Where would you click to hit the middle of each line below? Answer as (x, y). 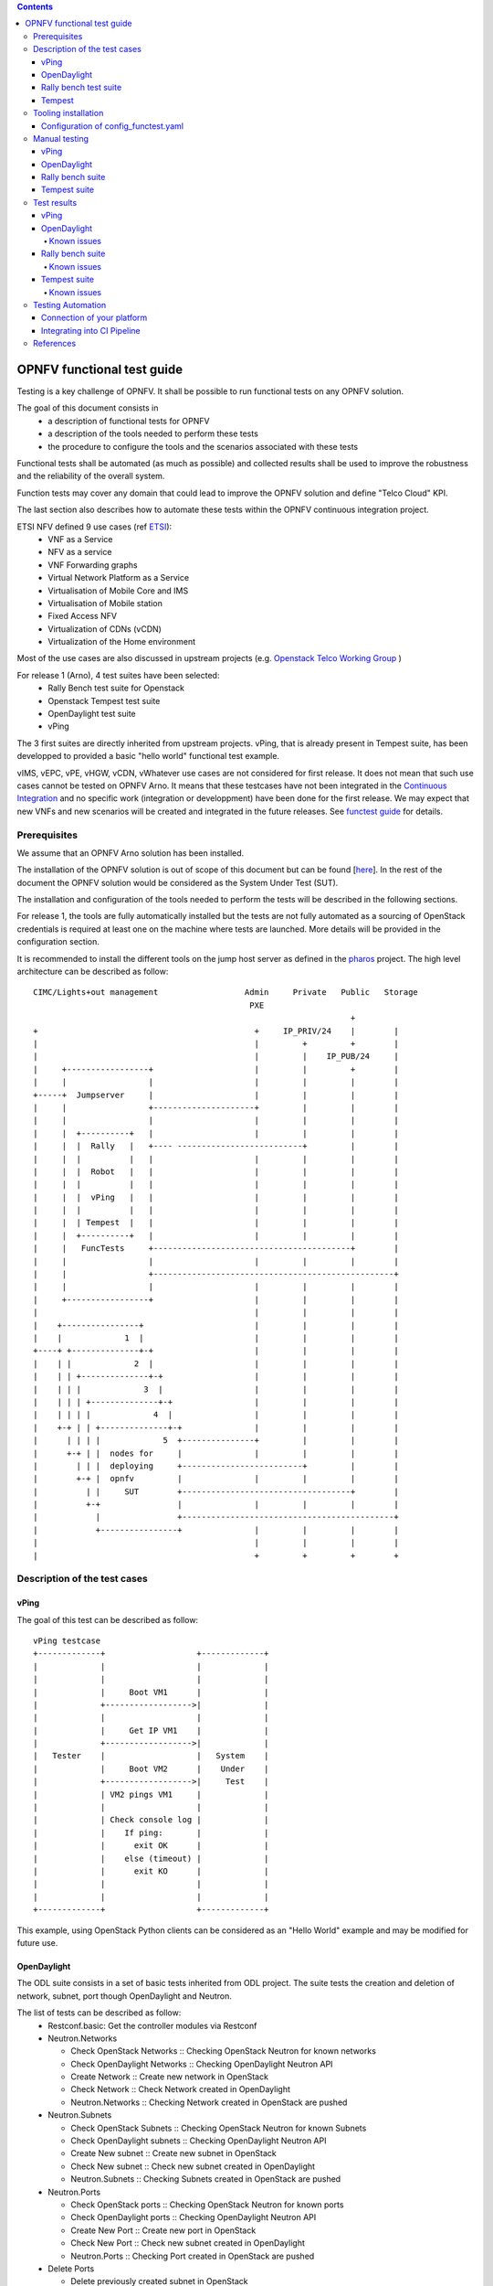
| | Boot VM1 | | (151, 1692)
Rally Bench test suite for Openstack (116, 688)
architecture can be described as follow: (93, 972)
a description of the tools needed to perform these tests (153, 433)
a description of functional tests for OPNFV (129, 421)
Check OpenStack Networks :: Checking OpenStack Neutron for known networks (223, 2051)
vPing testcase (67, 1640)
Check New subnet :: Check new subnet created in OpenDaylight (193, 2166)
